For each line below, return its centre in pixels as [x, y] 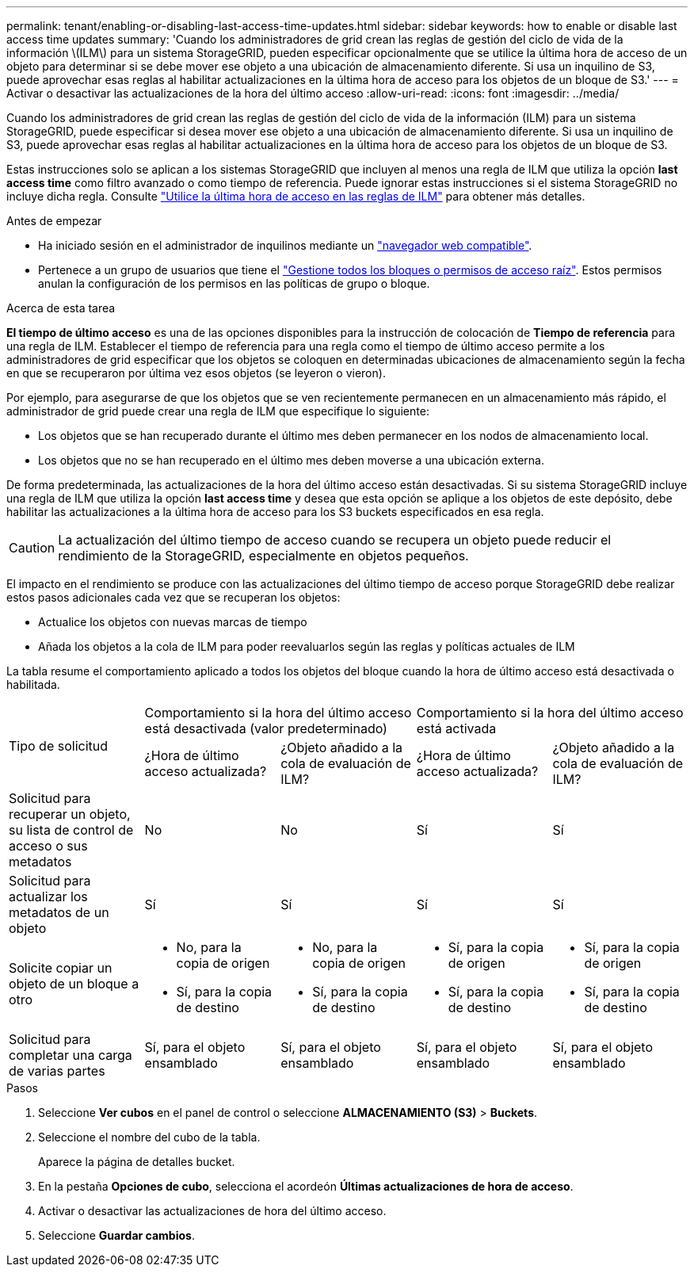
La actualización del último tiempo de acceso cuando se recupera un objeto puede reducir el [335, 540]
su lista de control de [71, 830]
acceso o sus [48, 846]
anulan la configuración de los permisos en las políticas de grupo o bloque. [234, 283]
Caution [32, 548]
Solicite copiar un [61, 968]
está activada [456, 728]
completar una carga [71, 1055]
